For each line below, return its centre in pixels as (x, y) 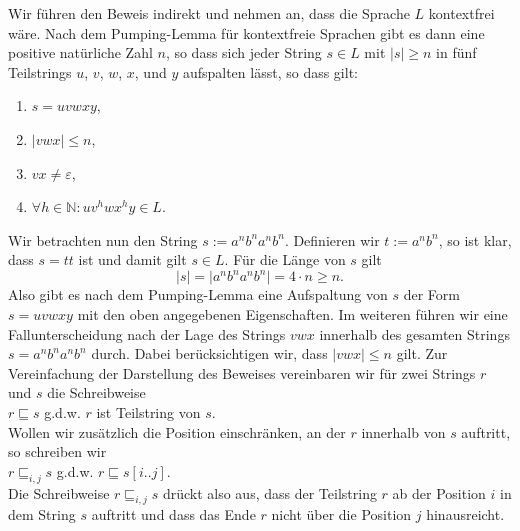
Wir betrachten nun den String (103, 239)
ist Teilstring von (148, 412)
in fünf (456, 52)
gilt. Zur (422, 353)
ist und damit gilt (132, 259)
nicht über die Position (341, 514)
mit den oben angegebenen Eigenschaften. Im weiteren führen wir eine (292, 314)
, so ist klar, (475, 239)
